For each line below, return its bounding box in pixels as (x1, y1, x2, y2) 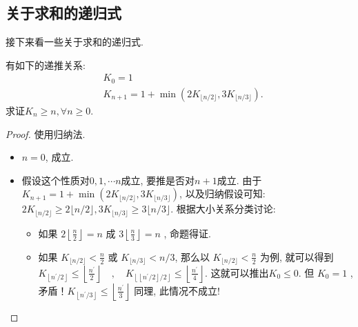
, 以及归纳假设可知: (179, 186, 266, 201)
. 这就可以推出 (204, 265, 269, 279)
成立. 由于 (217, 172, 262, 187)
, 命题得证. (163, 226, 211, 240)
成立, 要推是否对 (121, 172, 195, 187)
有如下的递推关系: (6, 57, 86, 72)
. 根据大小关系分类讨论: (170, 201, 276, 216)
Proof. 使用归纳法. (6, 126, 86, 141)
